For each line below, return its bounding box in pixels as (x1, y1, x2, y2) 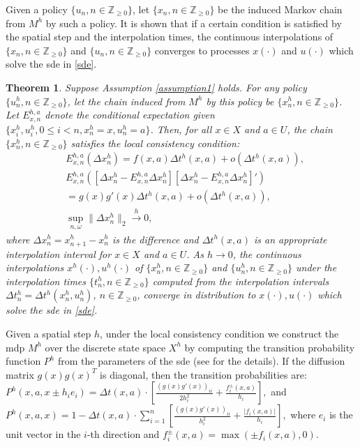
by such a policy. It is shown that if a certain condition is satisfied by (45, 15, 342, 30)
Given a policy (6, 2, 68, 16)
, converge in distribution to (137, 287, 256, 302)
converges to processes (154, 43, 250, 57)
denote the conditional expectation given (45, 107, 215, 122)
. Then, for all (150, 121, 212, 136)
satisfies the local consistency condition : (70, 135, 240, 150)
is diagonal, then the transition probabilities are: (100, 367, 307, 381)
